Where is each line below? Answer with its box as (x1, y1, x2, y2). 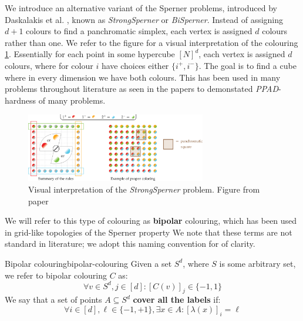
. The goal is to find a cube (198, 59, 297, 71)
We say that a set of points (5, 293, 102, 306)
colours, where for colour (5, 59, 93, 71)
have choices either (101, 59, 169, 71)
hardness (5, 94, 36, 106)
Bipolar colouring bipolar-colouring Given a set (5, 257, 172, 269)
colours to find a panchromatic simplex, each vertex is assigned (26, 25, 253, 37)
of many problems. (38, 94, 106, 106)
